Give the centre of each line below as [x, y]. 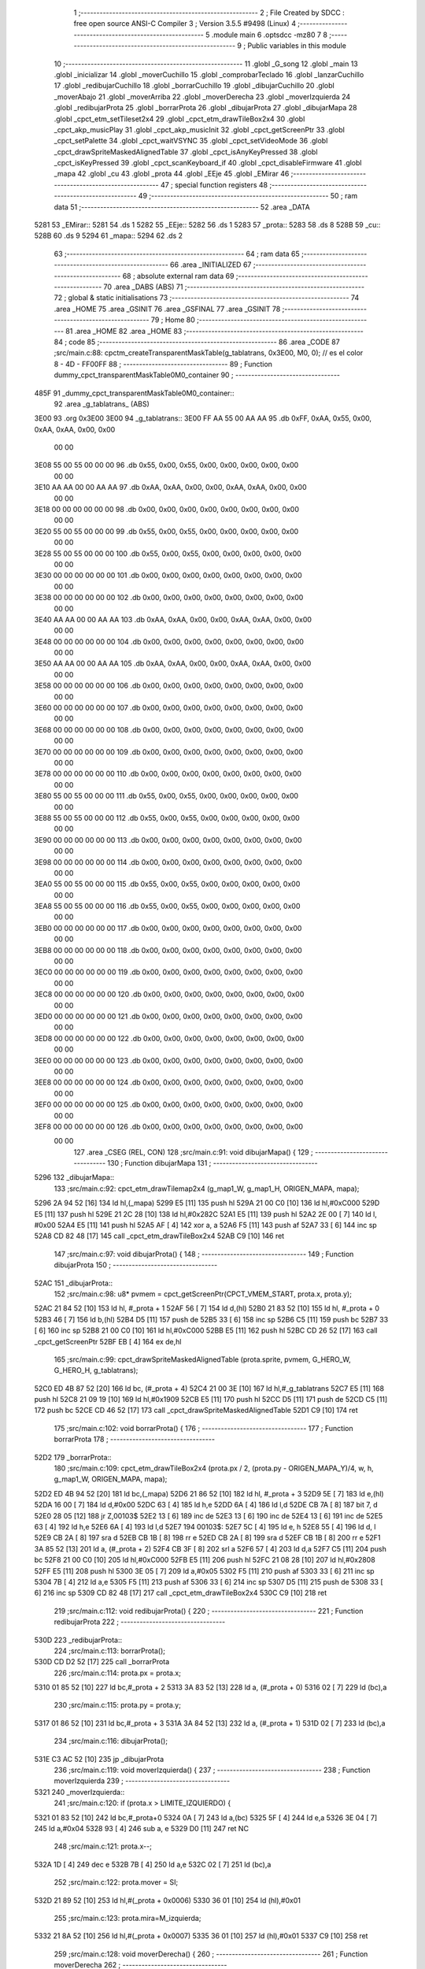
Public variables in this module [297, 46]
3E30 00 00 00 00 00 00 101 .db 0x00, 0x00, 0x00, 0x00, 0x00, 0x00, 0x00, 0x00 [168, 576]
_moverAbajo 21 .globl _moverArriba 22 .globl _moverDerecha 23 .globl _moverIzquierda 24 [202, 96]
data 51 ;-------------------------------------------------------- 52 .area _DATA [182, 207]
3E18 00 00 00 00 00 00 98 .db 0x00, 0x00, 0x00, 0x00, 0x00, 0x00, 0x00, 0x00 [166, 510]
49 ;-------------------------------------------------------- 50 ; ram [248, 196]
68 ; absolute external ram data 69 [178, 276]
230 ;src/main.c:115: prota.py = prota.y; [117, 1705]
